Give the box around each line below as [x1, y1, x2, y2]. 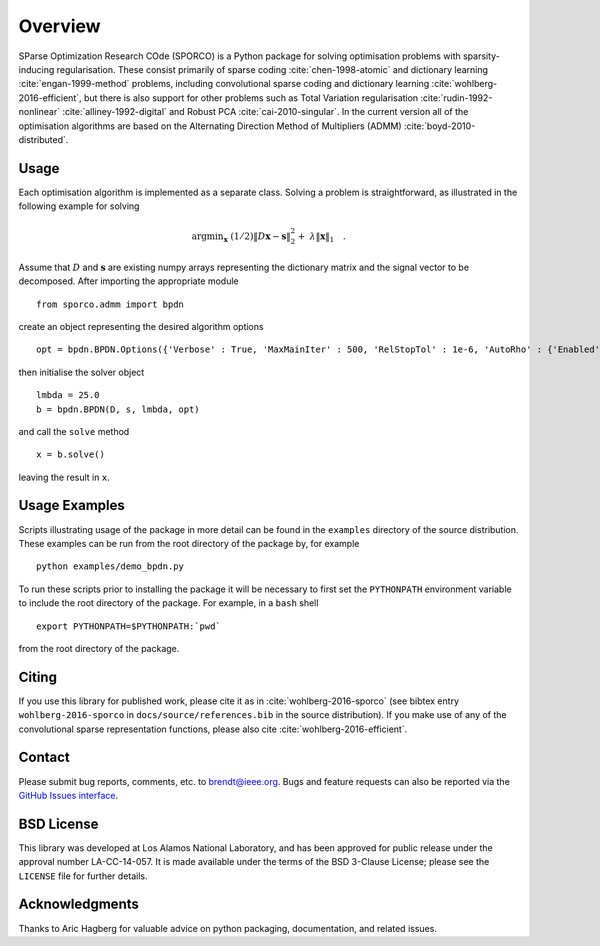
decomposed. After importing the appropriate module [18, 275, 239, 287]
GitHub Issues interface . [18, 789, 119, 801]
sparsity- [462, 50, 500, 62]
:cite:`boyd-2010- [403, 120, 476, 132]
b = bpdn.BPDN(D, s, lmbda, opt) [36, 403, 200, 415]
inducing [18, 63, 55, 75]
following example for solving [18, 200, 140, 212]
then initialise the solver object [18, 366, 145, 378]
